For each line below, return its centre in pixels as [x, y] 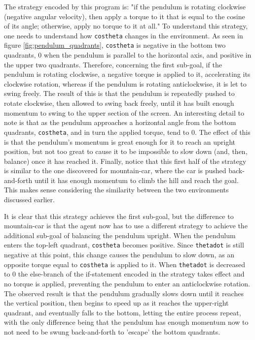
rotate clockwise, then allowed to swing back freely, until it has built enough [119, 103]
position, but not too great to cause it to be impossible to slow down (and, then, [126, 151]
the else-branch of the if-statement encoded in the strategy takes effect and [131, 274]
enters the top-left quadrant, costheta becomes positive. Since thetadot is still [124, 245]
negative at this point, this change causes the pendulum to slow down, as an [119, 255]
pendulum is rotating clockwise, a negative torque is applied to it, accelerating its [127, 74]
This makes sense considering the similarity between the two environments [116, 190]
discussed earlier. [29, 200]
